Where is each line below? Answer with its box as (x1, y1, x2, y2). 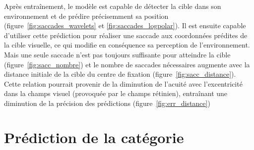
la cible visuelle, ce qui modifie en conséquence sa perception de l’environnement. (4, 40, 250, 50)
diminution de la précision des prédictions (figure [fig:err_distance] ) (4, 98, 210, 108)
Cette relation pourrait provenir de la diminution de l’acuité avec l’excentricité (4, 78, 243, 89)
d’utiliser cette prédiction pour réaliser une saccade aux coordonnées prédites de (4, 30, 248, 40)
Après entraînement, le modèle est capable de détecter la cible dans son (4, 1, 221, 11)
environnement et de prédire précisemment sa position (4, 10, 169, 21)
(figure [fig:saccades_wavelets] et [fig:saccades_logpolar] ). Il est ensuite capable (4, 20, 246, 31)
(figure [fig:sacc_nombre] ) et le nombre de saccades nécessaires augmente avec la (4, 59, 250, 69)
